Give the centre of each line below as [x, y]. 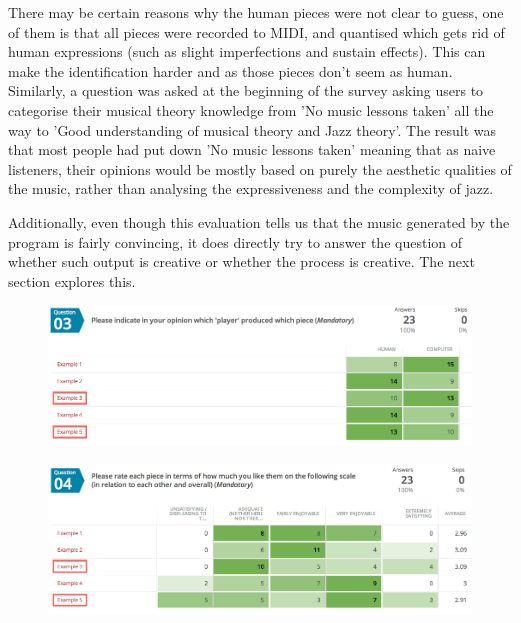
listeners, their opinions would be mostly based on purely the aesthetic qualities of [260, 168]
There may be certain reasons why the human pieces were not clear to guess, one [256, 12]
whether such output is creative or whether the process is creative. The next [241, 261]
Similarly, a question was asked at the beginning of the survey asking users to [246, 90]
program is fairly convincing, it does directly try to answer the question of [235, 241]
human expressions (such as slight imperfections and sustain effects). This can [247, 51]
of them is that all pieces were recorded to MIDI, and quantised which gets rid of [256, 31]
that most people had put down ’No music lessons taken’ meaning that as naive [252, 149]
